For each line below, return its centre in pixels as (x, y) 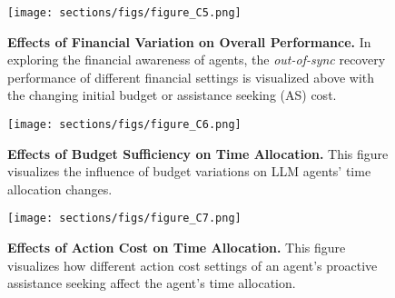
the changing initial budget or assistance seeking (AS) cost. (172, 95)
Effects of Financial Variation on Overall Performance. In (189, 41)
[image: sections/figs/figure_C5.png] (124, 13)
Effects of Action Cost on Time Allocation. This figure (177, 248)
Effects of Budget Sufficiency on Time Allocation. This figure (198, 153)
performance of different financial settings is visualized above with (191, 77)
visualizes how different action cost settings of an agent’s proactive (193, 265)
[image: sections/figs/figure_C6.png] (124, 125)
